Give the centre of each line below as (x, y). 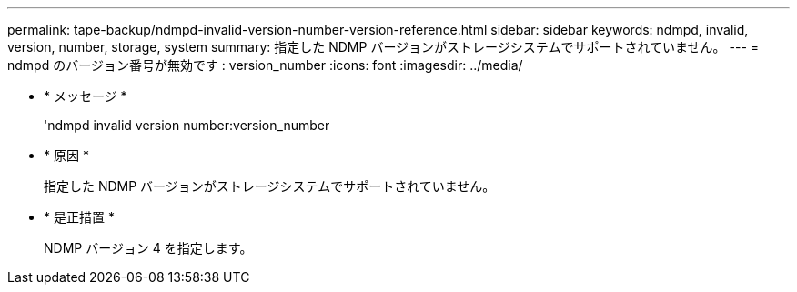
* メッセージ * (86, 96)
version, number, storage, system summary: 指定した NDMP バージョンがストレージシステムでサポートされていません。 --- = (383, 47)
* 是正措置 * (79, 217)
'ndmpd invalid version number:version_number (187, 125)
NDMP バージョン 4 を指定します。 (148, 248)
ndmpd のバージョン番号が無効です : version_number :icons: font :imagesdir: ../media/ (265, 65)
